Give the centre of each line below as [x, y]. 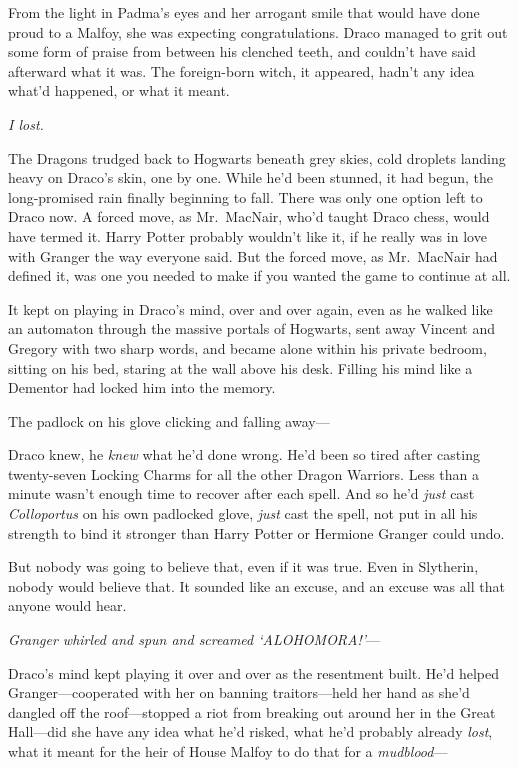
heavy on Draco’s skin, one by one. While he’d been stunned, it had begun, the [251, 177]
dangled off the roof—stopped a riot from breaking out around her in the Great [252, 711]
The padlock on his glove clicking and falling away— [169, 420]
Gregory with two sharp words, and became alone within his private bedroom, [247, 347]
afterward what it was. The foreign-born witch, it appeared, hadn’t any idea [241, 70]
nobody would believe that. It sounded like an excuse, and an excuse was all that [256, 585]
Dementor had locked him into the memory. [142, 387]
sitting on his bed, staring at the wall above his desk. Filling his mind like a [240, 367]
